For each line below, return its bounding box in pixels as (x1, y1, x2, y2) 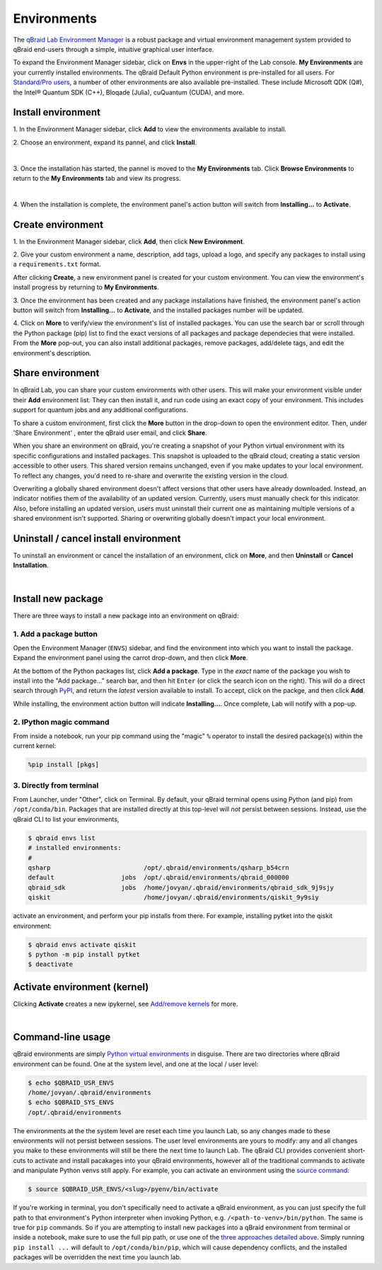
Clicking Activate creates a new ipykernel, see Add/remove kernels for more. (13, 999, 238, 1008)
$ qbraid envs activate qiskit (28, 941, 137, 948)
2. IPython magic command (13, 717, 110, 727)
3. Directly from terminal (13, 780, 99, 790)
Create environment (13, 218, 104, 230)
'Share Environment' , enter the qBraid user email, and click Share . (13, 429, 208, 437)
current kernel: (13, 742, 57, 750)
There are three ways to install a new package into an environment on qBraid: (13, 611, 239, 620)
